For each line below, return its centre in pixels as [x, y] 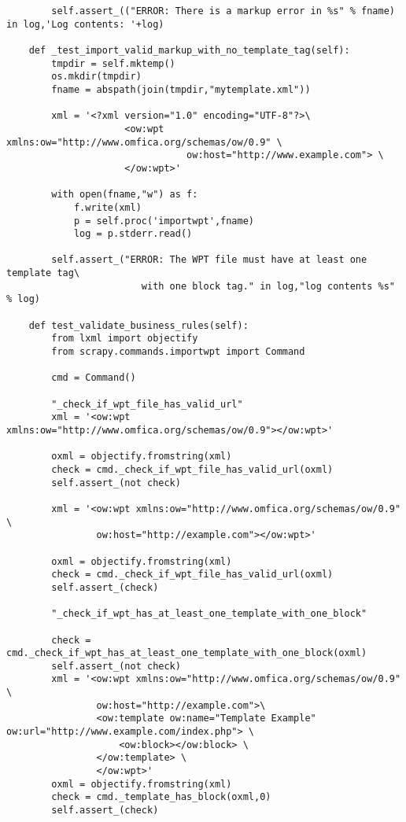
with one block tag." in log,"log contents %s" [268, 286]
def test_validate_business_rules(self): [138, 325]
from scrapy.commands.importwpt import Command [178, 352]
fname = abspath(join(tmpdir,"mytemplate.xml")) [181, 89]
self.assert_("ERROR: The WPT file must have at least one [209, 260]
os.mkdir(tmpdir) [96, 77]
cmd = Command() [94, 378]
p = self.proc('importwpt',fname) [164, 221]
